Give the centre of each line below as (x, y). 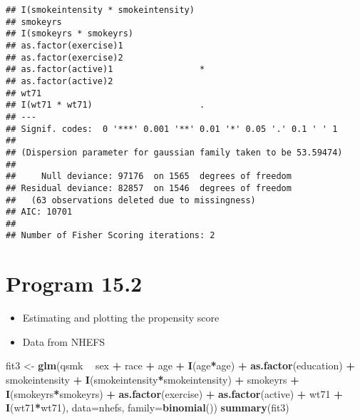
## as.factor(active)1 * (106, 70)
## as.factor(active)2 (60, 81)
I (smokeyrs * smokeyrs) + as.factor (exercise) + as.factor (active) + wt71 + (174, 393)
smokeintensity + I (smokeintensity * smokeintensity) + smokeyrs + (153, 380)
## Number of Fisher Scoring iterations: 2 (110, 236)
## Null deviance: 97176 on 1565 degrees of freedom (149, 176)
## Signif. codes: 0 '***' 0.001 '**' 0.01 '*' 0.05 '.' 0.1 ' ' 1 (172, 129)
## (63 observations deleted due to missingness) (131, 200)
